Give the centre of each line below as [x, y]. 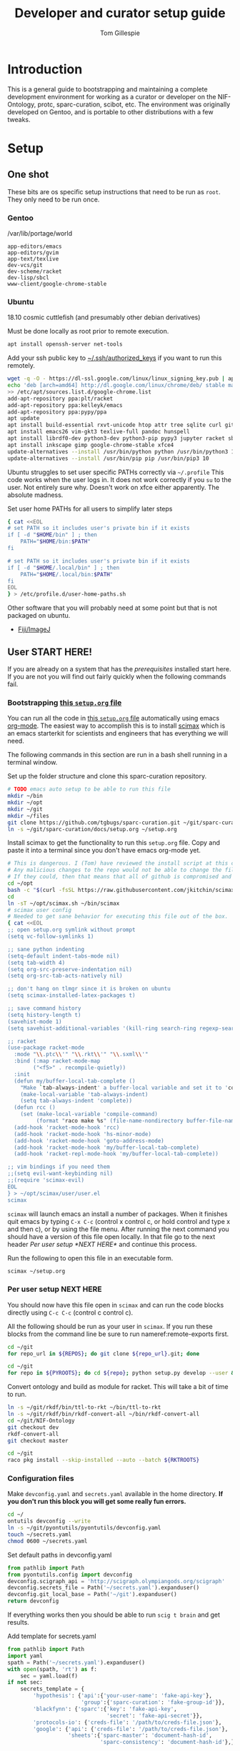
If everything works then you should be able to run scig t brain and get [114, 1615]
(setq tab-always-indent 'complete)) [76, 1101]
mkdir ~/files [29, 816]
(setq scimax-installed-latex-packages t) [71, 995]
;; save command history [44, 1008]
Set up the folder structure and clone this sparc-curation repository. [107, 776]
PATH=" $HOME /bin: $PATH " [56, 542]
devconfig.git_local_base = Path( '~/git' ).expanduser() [92, 1595]
